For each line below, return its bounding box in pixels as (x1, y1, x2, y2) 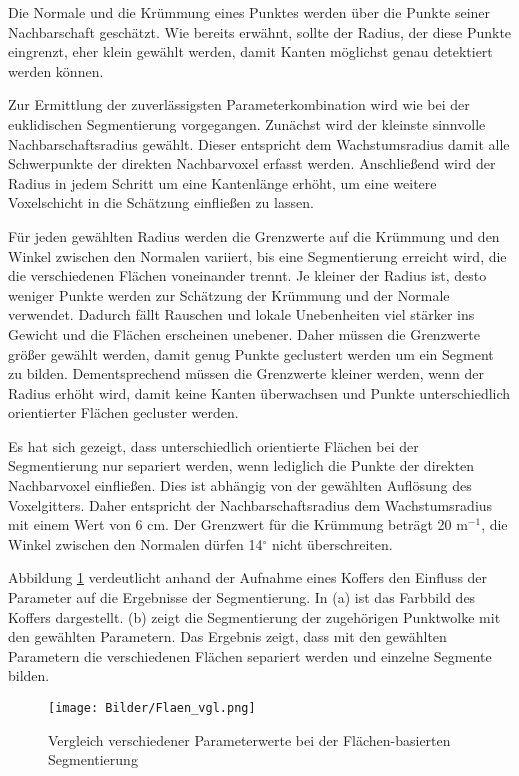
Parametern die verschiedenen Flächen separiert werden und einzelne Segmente (8, 645, 492, 666)
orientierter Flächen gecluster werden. (8, 402, 239, 423)
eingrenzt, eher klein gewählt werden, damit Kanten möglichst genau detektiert (8, 41, 493, 62)
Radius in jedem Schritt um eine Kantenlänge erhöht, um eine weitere (8, 172, 437, 193)
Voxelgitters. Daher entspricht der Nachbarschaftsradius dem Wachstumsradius (8, 494, 493, 515)
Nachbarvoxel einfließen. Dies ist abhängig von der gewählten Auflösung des (8, 475, 472, 496)
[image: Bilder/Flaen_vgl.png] (48, 701, 256, 715)
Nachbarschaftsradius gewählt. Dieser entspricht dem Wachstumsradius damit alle (8, 133, 510, 154)
